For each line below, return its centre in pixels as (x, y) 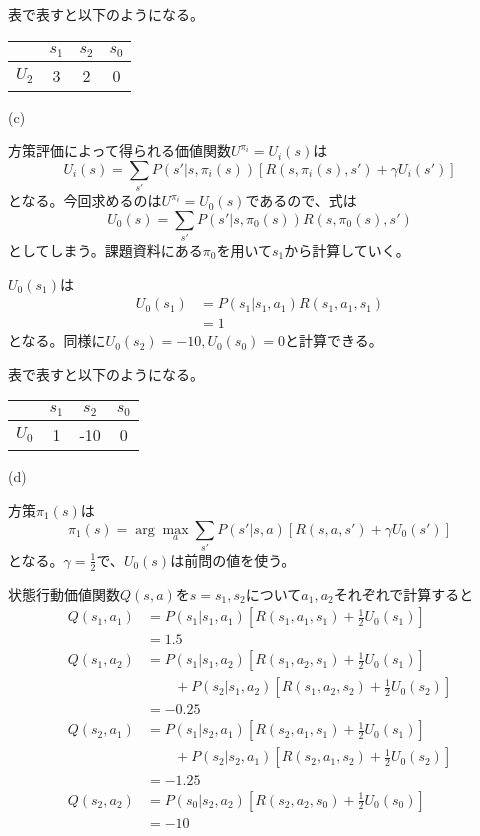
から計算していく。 (347, 249)
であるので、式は (301, 200)
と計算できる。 (334, 340)
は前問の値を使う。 (233, 559)
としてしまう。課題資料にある (105, 249)
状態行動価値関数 (64, 593)
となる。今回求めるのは (85, 200)
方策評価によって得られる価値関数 (119, 150)
